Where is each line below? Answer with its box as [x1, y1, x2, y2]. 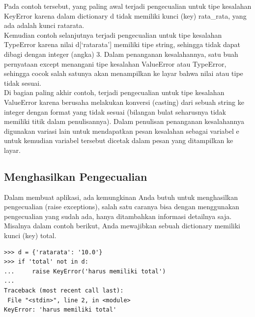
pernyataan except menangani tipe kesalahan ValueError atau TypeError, [4, 58, 227, 69]
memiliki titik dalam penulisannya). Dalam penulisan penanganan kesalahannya [4, 116, 244, 126]
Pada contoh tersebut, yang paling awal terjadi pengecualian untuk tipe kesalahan [4, 1, 252, 11]
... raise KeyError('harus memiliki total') [4, 268, 166, 275]
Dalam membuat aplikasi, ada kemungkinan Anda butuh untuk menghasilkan [4, 192, 238, 202]
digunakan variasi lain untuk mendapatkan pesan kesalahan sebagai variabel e [4, 125, 239, 136]
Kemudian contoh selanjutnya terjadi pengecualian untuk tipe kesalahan [4, 29, 222, 40]
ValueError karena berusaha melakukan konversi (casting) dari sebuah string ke [4, 97, 244, 107]
